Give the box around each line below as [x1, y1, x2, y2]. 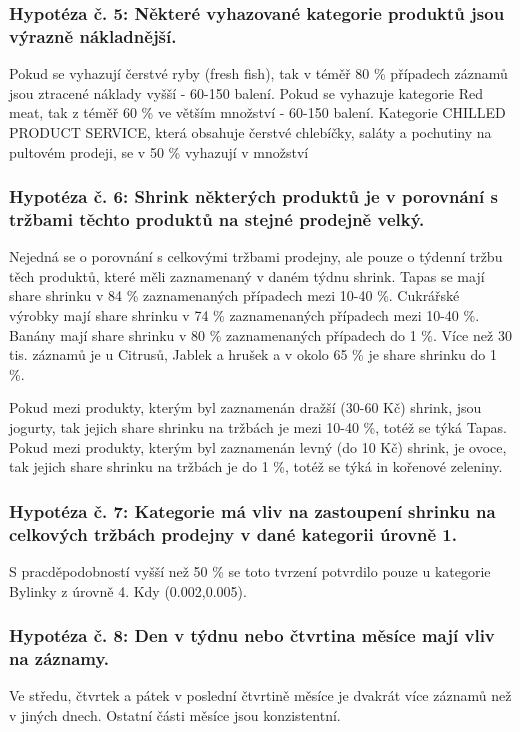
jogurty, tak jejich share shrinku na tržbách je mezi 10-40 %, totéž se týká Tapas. [9, 417, 507, 437]
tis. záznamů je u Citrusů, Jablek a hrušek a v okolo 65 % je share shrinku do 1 [9, 344, 497, 365]
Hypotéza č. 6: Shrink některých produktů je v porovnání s [9, 184, 498, 209]
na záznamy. [9, 645, 110, 670]
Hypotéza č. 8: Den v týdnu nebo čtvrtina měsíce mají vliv [9, 623, 495, 648]
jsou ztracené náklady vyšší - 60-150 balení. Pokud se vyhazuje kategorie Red [9, 82, 484, 103]
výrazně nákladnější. [9, 23, 177, 48]
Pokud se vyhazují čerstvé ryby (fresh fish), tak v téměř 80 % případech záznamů [9, 63, 508, 84]
